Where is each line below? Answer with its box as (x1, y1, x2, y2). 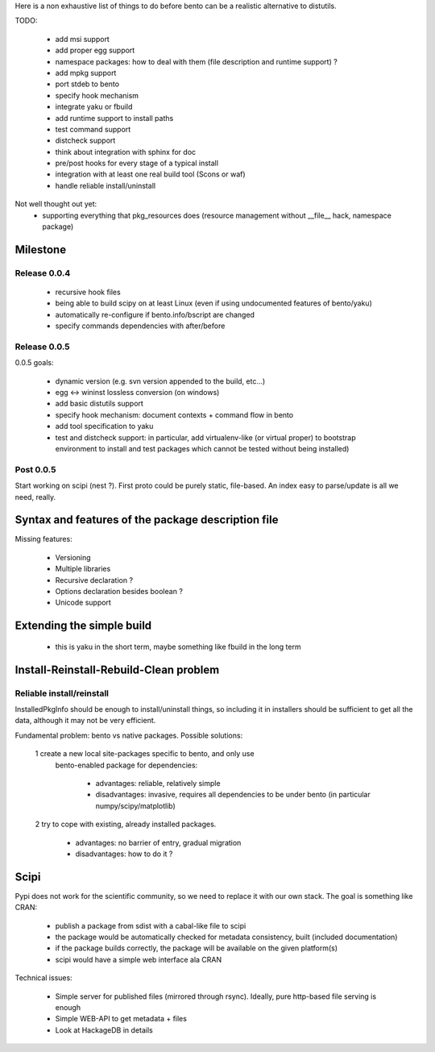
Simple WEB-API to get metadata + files (55, 1014, 187, 1024)
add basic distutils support (55, 399, 144, 409)
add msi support (55, 34, 110, 44)
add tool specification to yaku (55, 422, 154, 431)
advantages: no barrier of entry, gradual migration (75, 838, 242, 847)
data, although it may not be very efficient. (14, 716, 156, 726)
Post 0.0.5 (14, 464, 56, 475)
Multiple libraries (55, 564, 111, 574)
